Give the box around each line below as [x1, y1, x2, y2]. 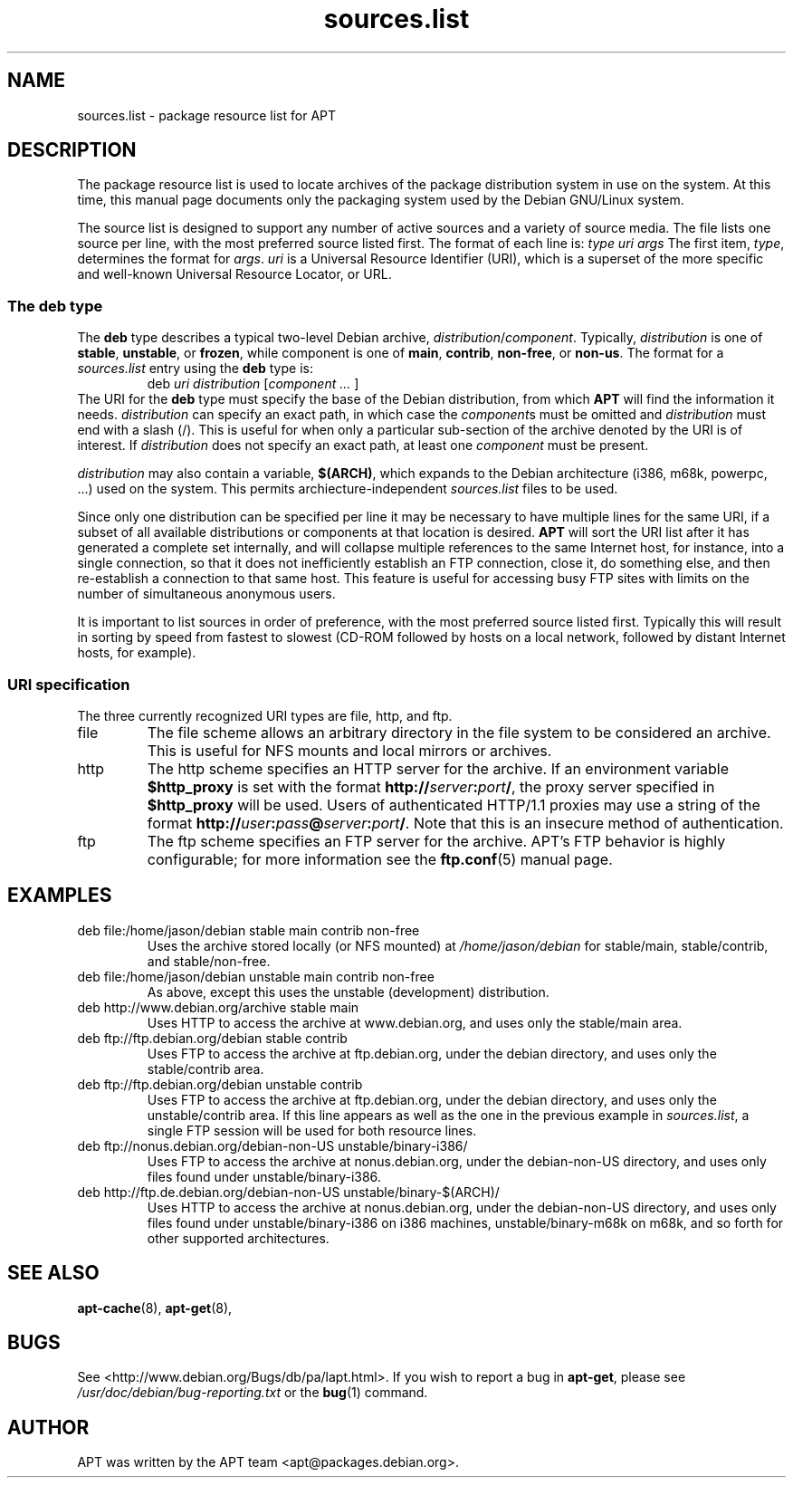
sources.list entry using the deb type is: [77, 360, 313, 377]
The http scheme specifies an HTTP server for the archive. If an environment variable [147, 759, 730, 778]
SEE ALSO [7, 1261, 100, 1285]
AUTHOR [7, 1415, 90, 1439]
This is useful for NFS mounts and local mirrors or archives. [147, 741, 552, 760]
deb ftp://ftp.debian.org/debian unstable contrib [77, 1076, 363, 1092]
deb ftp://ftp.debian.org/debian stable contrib [77, 1030, 348, 1046]
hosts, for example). [77, 645, 196, 661]
